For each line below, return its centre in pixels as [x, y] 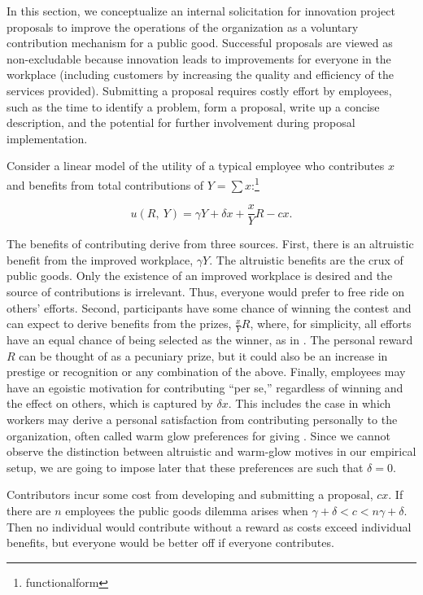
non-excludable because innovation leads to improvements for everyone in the [199, 58]
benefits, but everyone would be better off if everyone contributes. [170, 542]
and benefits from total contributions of [105, 184]
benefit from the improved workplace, [100, 259]
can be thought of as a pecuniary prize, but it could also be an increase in [203, 355]
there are [29, 510]
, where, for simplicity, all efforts [331, 324]
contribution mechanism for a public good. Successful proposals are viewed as [200, 43]
